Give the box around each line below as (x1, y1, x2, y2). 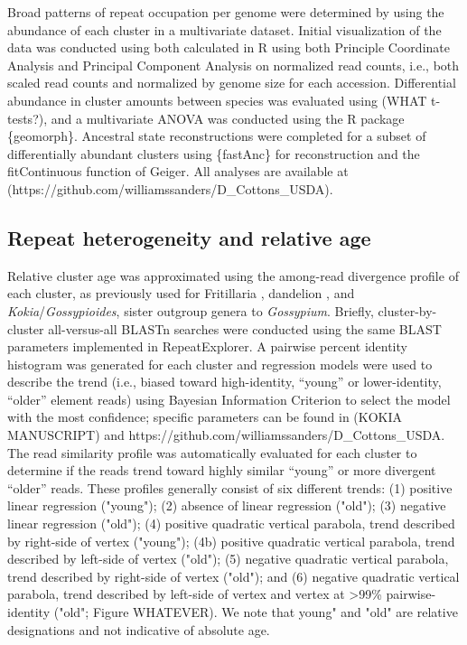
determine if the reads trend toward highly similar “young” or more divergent (7, 461, 436, 480)
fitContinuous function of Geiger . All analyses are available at (7, 162, 349, 181)
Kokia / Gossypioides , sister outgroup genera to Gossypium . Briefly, (7, 301, 374, 320)
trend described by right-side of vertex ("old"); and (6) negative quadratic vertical (7, 566, 460, 585)
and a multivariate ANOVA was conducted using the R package (51, 108, 405, 127)
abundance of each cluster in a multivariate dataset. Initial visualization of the (7, 20, 442, 39)
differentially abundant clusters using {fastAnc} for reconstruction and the (7, 144, 420, 163)
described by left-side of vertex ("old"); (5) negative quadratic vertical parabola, (7, 549, 449, 568)
